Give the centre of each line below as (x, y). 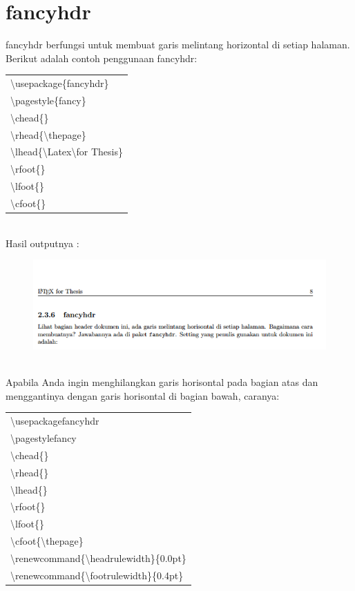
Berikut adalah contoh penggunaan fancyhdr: (102, 58)
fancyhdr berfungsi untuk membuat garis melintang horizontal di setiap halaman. (178, 45)
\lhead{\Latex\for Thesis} (67, 152)
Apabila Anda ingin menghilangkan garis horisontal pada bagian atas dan (162, 382)
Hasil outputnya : (42, 243)
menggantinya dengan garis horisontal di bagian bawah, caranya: (143, 395)
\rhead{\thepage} (48, 134)
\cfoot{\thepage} (47, 541)
